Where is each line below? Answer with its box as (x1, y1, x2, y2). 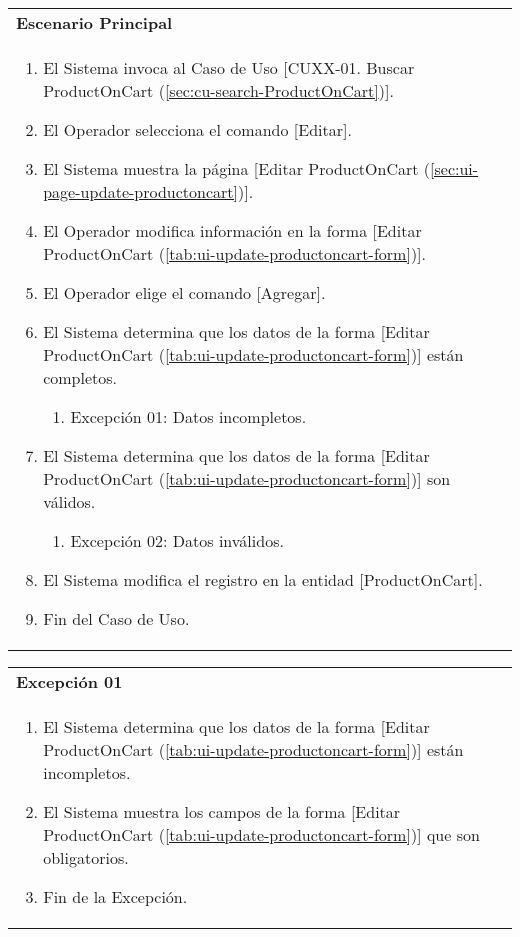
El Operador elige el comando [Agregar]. (43, 281, 326, 304)
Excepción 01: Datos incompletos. (70, 405, 307, 428)
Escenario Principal (16, 11, 173, 34)
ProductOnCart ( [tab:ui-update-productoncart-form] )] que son (43, 823, 480, 846)
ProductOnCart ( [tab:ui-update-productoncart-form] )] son (43, 467, 451, 490)
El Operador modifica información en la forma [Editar (43, 219, 422, 242)
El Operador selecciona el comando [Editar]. (43, 118, 352, 141)
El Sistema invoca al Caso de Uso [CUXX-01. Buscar (43, 56, 415, 79)
